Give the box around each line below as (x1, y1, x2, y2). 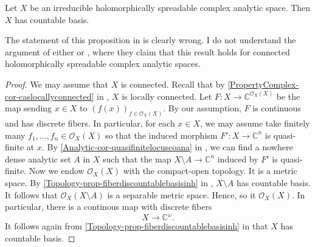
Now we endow (29, 164, 85, 177)
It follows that (5, 188, 58, 201)
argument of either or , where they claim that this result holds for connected (5, 45, 290, 58)
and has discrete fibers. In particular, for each (5, 117, 175, 130)
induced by (217, 152, 258, 165)
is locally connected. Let (122, 89, 212, 102)
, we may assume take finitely (200, 117, 310, 130)
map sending (5, 102, 52, 114)
